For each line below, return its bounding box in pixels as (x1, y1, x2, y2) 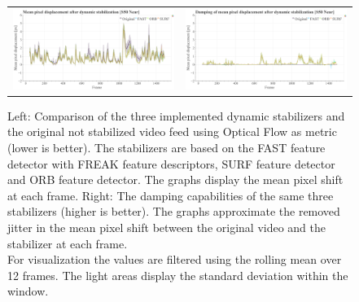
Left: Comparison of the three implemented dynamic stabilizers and (7, 107, 345, 124)
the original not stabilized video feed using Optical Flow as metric (7, 123, 337, 140)
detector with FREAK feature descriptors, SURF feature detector (7, 155, 335, 172)
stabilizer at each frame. (7, 234, 128, 252)
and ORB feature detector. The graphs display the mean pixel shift (7, 171, 344, 188)
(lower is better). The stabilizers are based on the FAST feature (7, 139, 326, 156)
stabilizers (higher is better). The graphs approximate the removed (7, 203, 340, 220)
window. (7, 282, 49, 300)
